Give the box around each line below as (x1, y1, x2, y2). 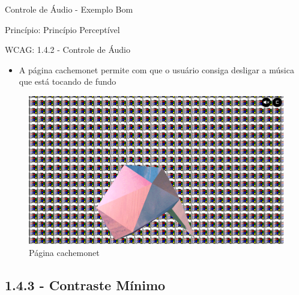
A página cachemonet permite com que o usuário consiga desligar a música (19, 63, 294, 76)
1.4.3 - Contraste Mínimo (5, 275, 166, 294)
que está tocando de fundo (19, 75, 116, 88)
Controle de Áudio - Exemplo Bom (5, 3, 133, 15)
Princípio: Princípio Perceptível (5, 23, 120, 35)
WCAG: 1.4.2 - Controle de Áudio (5, 43, 130, 56)
